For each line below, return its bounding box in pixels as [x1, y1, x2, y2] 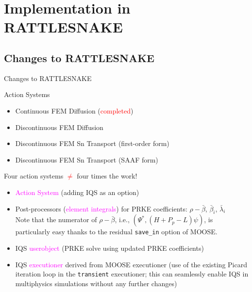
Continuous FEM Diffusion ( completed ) [15, 105, 134, 115]
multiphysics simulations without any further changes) [15, 278, 177, 288]
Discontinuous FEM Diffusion [15, 122, 103, 132]
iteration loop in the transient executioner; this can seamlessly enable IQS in [15, 269, 249, 279]
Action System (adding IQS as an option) [15, 187, 139, 197]
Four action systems [4, 171, 64, 181]
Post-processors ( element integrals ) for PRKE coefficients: [15, 203, 187, 213]
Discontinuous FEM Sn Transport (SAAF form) [15, 154, 158, 164]
